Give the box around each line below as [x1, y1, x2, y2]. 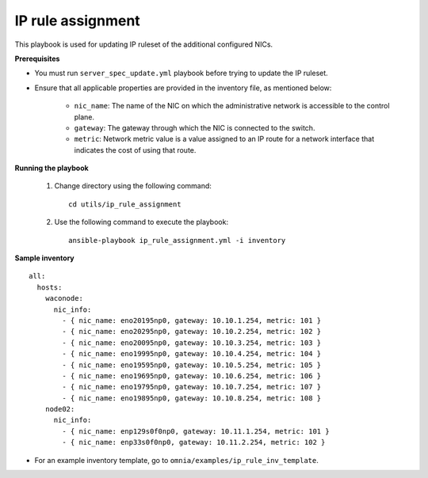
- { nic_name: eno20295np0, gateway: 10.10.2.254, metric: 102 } [62, 327, 322, 336]
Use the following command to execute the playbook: [54, 218, 229, 227]
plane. [74, 112, 95, 122]
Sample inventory [14, 253, 75, 263]
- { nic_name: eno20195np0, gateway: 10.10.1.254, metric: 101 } [62, 316, 322, 324]
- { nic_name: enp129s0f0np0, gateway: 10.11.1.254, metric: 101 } [62, 427, 330, 435]
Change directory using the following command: [54, 181, 212, 191]
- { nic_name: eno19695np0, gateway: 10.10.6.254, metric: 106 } [62, 371, 322, 380]
